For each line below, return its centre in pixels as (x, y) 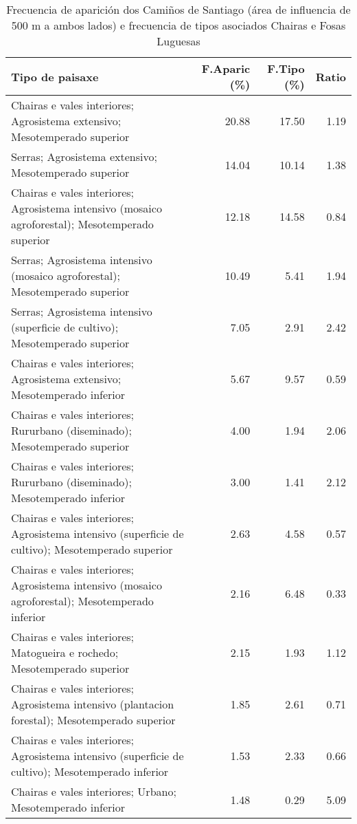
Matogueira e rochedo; (65, 652)
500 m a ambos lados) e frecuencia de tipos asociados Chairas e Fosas (178, 25)
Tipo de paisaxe (55, 76)
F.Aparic (226, 68)
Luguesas (178, 41)
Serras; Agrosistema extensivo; (84, 156)
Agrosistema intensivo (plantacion (93, 704)
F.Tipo (286, 68)
